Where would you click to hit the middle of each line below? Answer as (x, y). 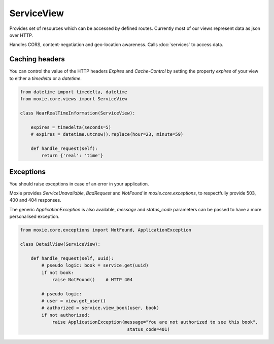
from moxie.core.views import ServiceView (74, 99)
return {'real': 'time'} (72, 156)
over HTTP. (21, 35)
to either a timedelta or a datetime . (46, 78)
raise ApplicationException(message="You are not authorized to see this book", (155, 322)
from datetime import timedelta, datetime (74, 92)
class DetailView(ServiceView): (60, 244)
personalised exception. (35, 217)
